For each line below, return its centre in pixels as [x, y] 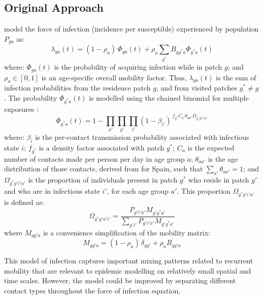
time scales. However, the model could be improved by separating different [120, 280]
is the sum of [236, 77]
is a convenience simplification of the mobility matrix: [127, 232]
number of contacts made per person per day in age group [94, 158]
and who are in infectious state [52, 190]
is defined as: [24, 202]
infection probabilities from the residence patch [77, 88]
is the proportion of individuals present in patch [103, 180]
